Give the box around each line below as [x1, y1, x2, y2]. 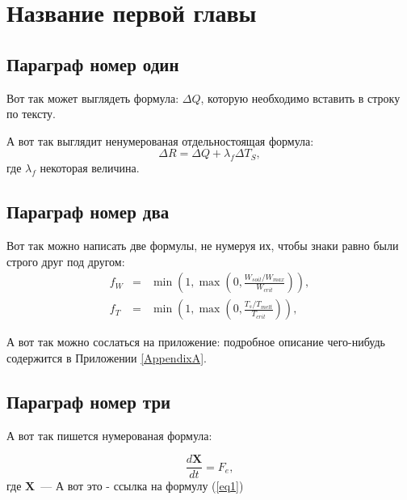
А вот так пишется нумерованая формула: [6, 426, 212, 443]
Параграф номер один [6, 51, 179, 76]
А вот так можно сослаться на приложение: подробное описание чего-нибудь [6, 333, 385, 350]
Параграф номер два [6, 199, 170, 224]
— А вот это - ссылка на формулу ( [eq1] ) [40, 477, 244, 494]
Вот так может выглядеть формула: [6, 89, 179, 106]
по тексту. [6, 105, 56, 122]
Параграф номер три [6, 388, 171, 413]
